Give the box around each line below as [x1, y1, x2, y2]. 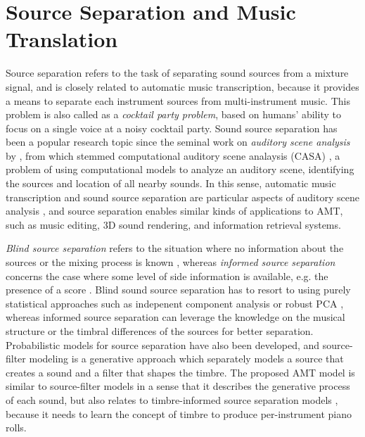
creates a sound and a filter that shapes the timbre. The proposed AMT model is [6, 365, 355, 379]
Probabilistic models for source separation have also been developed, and [6, 337, 320, 352]
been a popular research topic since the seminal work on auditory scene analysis [6, 134, 350, 149]
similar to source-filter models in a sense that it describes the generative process [6, 379, 350, 393]
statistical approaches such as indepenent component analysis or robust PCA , [6, 296, 344, 310]
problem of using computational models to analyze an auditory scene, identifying [6, 162, 354, 177]
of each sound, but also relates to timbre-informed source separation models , [6, 392, 338, 407]
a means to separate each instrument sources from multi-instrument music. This [6, 93, 350, 108]
